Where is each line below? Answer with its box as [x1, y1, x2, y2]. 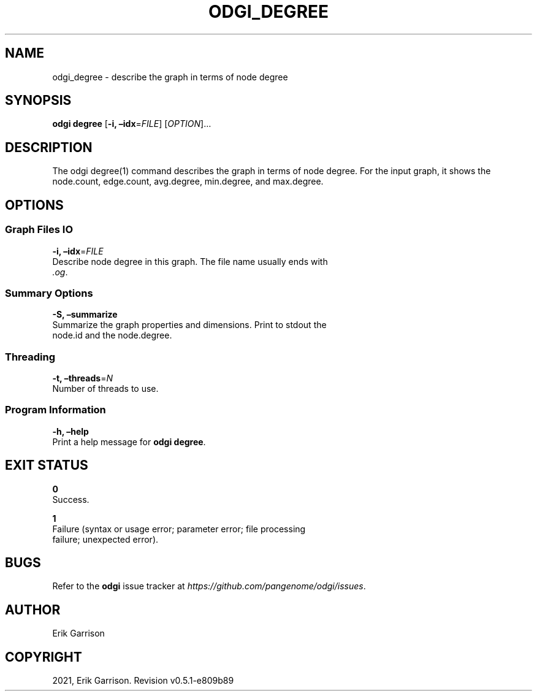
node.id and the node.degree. [52, 330, 172, 341]
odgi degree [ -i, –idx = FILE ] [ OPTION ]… [52, 118, 211, 129]
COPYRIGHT [5, 649, 82, 665]
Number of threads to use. [52, 383, 159, 394]
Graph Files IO [5, 223, 74, 236]
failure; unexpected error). [52, 533, 159, 545]
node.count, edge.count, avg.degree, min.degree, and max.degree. [52, 176, 324, 187]
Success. [52, 494, 89, 505]
